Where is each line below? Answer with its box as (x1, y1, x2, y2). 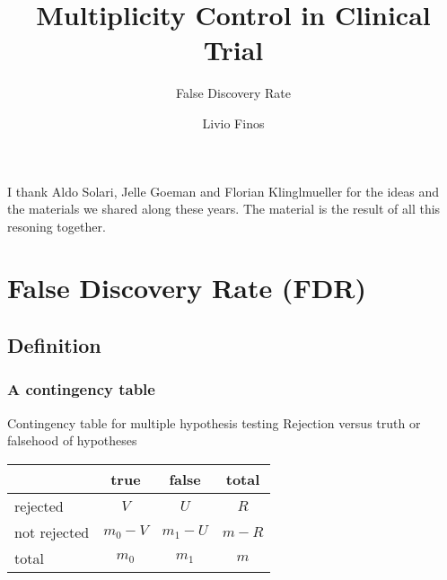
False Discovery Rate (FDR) (7, 269, 367, 306)
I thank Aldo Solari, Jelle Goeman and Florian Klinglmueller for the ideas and (7, 181, 440, 200)
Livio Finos (202, 113, 265, 132)
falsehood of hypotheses (7, 431, 137, 450)
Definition (7, 331, 101, 359)
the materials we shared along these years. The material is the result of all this (7, 199, 441, 218)
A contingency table (7, 378, 155, 400)
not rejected (14, 521, 90, 542)
